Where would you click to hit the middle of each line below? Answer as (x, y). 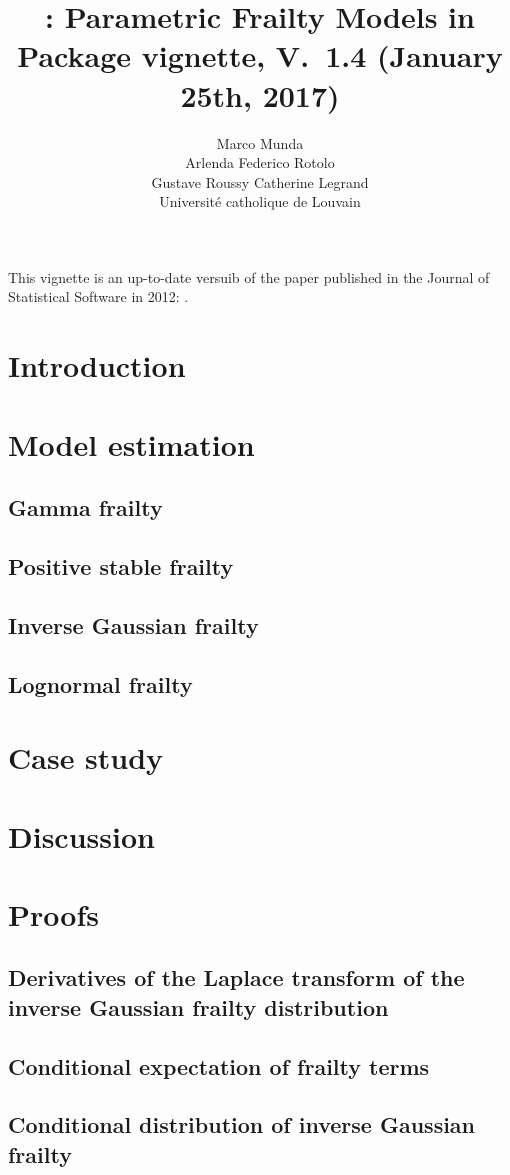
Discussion (81, 835)
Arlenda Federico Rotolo (260, 162)
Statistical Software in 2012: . (98, 296)
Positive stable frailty (121, 565)
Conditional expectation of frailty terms (219, 1065)
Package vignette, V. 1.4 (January (260, 55)
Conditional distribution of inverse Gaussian (242, 1124)
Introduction (97, 365)
